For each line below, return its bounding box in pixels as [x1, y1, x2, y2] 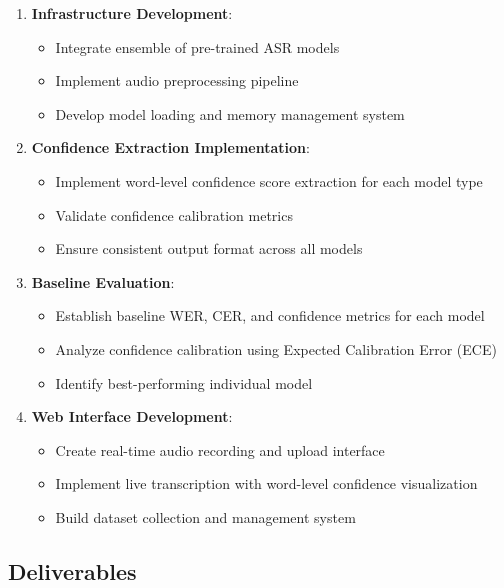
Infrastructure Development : [31, 3, 233, 23]
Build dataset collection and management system [55, 506, 356, 527]
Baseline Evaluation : [31, 271, 175, 292]
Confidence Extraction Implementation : [31, 137, 310, 158]
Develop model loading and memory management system [55, 103, 405, 124]
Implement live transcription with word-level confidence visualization [55, 473, 478, 494]
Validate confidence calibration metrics [55, 204, 293, 225]
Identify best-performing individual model [55, 372, 313, 393]
